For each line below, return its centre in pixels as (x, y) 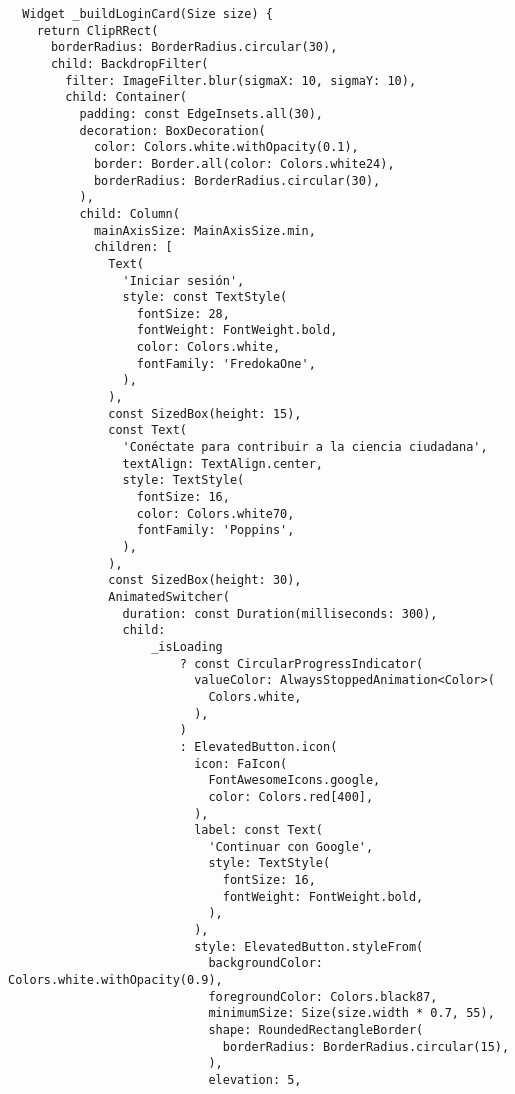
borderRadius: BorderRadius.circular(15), (366, 1046)
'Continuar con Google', (291, 846)
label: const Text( (258, 830)
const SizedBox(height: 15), (205, 413)
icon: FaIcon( (241, 763)
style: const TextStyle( (205, 297)
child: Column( (129, 213)
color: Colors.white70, (215, 513)
